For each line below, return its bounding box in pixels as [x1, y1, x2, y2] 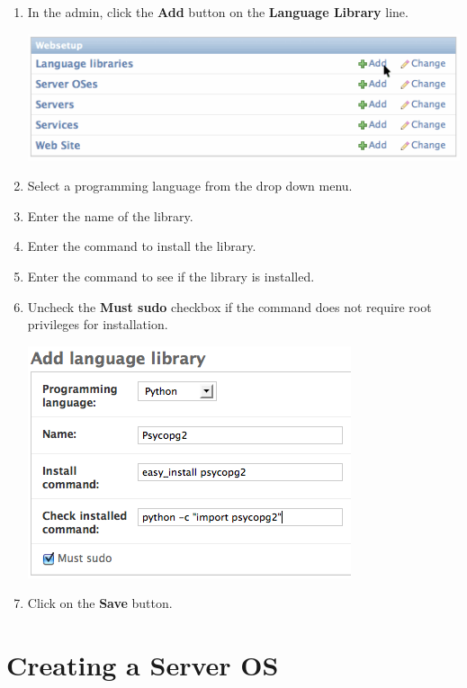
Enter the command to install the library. [27, 237, 256, 255]
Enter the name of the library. [27, 206, 193, 225]
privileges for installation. [27, 315, 168, 334]
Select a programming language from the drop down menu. [27, 176, 353, 195]
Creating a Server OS [6, 647, 279, 684]
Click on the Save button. [27, 594, 173, 612]
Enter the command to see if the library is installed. [27, 267, 315, 286]
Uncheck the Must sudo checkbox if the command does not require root [27, 297, 432, 316]
